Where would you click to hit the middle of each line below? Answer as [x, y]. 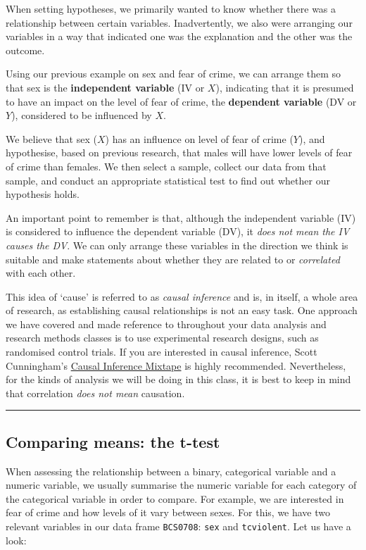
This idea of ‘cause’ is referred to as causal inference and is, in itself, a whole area [182, 296]
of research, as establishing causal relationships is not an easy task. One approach [182, 310]
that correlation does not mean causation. [95, 393]
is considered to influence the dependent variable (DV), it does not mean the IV [178, 231]
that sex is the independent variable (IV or [105, 87]
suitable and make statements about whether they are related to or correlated [173, 259]
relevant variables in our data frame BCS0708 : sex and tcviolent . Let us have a [178, 526]
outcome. [25, 50]
